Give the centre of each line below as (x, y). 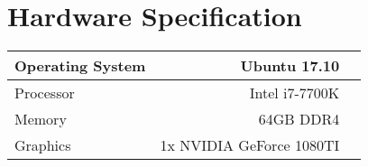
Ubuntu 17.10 (290, 66)
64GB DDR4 (299, 119)
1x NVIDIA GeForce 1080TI (250, 145)
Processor (45, 93)
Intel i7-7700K (294, 93)
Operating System (80, 66)
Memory (41, 119)
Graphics (43, 145)
